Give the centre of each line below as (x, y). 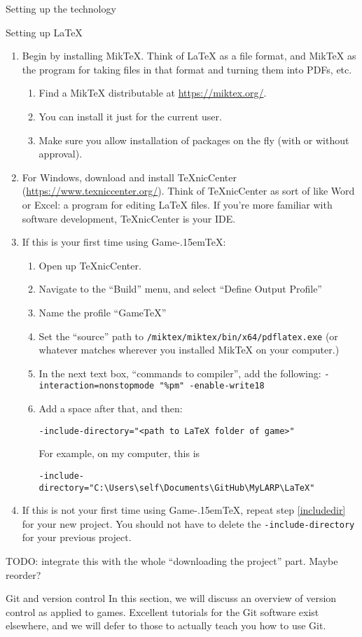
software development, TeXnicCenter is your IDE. (129, 218)
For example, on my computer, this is (119, 453)
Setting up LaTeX (44, 32)
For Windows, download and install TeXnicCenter (129, 177)
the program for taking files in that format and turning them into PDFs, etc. (187, 69)
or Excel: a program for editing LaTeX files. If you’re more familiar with (177, 204)
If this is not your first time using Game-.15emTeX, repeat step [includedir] (184, 510)
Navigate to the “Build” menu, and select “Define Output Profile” (180, 289)
